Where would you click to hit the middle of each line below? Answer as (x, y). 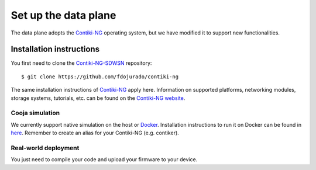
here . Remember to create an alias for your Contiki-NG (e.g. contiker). (95, 133)
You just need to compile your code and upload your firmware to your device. (104, 159)
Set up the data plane (63, 15)
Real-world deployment (45, 148)
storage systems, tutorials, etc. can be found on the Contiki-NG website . (98, 98)
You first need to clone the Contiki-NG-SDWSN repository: (81, 63)
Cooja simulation (35, 113)
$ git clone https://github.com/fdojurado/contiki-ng (100, 77)
